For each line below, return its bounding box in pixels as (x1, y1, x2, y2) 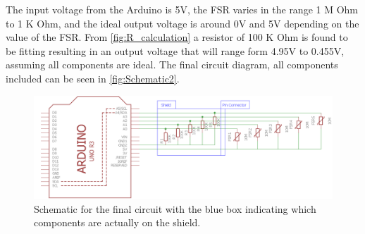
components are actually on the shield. (34, 215, 201, 230)
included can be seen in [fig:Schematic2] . (6, 70, 180, 85)
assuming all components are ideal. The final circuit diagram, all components (6, 57, 338, 72)
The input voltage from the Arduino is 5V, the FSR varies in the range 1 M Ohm (6, 2, 359, 16)
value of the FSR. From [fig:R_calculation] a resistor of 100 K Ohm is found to (6, 30, 348, 44)
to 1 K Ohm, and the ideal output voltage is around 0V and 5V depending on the (6, 16, 359, 30)
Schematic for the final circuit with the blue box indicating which (34, 201, 316, 216)
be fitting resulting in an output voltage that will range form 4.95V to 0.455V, (6, 43, 345, 58)
